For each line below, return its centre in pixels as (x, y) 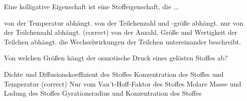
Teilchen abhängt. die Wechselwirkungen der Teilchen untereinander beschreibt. (123, 41)
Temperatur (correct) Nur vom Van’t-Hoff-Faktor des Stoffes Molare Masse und (123, 83)
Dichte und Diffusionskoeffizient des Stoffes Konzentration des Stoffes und (114, 74)
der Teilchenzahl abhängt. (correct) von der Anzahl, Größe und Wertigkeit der (121, 32)
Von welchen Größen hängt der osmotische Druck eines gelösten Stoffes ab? (116, 58)
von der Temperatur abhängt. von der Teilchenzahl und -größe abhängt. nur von (124, 22)
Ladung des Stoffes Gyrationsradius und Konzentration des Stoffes (103, 93)
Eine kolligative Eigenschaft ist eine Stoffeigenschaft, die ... (92, 6)
